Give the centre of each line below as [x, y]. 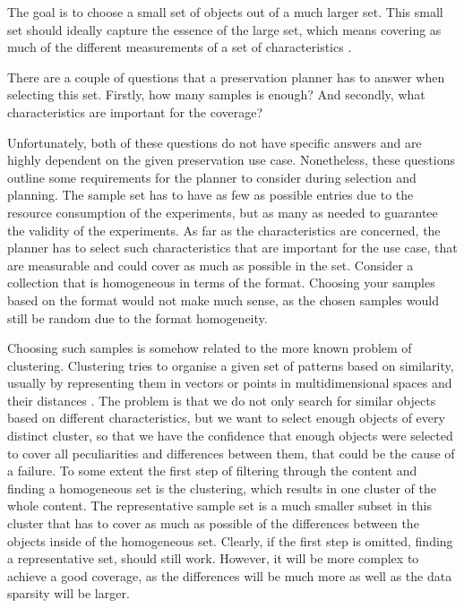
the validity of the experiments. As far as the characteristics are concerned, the [224, 230]
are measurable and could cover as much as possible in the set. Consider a [211, 265]
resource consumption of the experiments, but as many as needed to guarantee [223, 212]
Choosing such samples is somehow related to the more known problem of [210, 348]
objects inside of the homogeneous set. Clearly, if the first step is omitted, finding [230, 540]
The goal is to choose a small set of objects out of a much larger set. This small [225, 12]
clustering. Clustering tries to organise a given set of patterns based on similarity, [231, 365]
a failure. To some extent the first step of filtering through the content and [212, 471]
